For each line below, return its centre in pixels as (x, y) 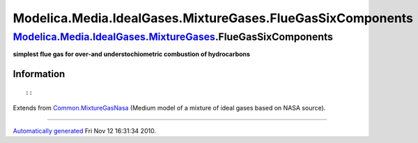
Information (39, 74)
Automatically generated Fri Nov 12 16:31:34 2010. (85, 131)
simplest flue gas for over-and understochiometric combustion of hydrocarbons (132, 54)
